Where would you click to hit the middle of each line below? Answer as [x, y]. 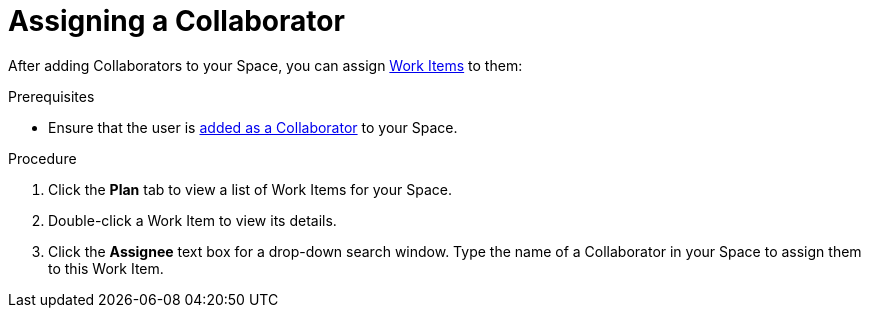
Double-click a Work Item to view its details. [192, 220]
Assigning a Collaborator [176, 21]
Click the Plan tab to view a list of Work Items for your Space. [250, 189]
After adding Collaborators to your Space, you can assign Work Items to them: [265, 65]
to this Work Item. [106, 268]
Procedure [42, 158]
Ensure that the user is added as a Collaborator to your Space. [253, 127]
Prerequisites [51, 96]
